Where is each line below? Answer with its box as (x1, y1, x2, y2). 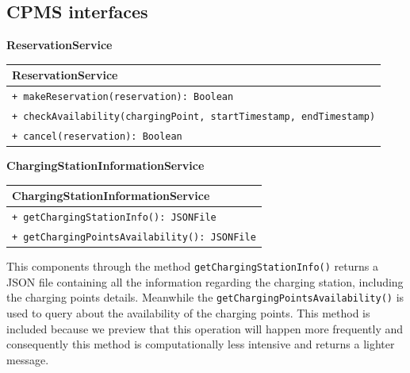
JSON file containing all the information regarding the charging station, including (6, 273, 404, 290)
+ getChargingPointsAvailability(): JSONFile (12, 231, 256, 243)
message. (6, 351, 49, 367)
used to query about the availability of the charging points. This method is (6, 305, 370, 321)
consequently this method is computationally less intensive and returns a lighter (6, 336, 395, 352)
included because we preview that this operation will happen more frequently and (6, 320, 404, 336)
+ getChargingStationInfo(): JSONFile (12, 212, 216, 224)
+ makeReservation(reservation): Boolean (12, 91, 234, 103)
